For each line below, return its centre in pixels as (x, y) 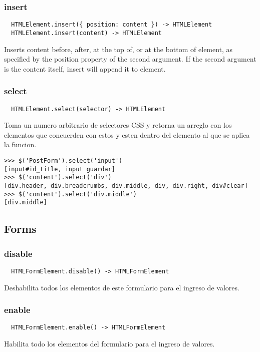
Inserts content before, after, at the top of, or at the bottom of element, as (118, 49)
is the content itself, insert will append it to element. (85, 68)
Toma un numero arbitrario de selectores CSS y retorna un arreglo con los (118, 125)
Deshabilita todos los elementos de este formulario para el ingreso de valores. (122, 287)
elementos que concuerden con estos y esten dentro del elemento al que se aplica (127, 134)
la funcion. (20, 144)
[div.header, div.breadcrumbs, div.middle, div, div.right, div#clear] (126, 186)
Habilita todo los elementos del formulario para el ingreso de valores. (109, 344)
